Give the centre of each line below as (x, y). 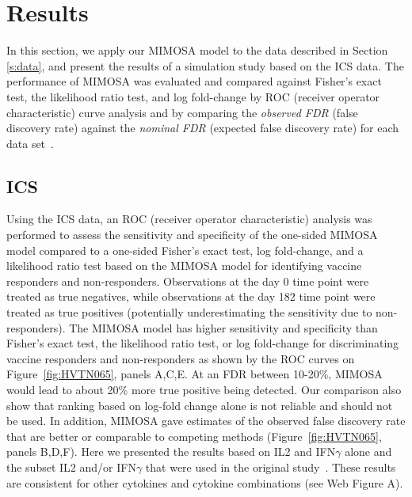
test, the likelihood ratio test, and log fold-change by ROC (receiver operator (193, 96)
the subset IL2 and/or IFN (71, 467)
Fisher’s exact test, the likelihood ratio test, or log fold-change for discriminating (203, 343)
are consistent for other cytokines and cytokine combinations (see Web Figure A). (205, 482)
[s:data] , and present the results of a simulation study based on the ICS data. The (205, 65)
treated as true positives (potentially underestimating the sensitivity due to (189, 312)
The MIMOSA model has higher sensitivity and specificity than (223, 327)
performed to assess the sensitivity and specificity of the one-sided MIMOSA (192, 235)
